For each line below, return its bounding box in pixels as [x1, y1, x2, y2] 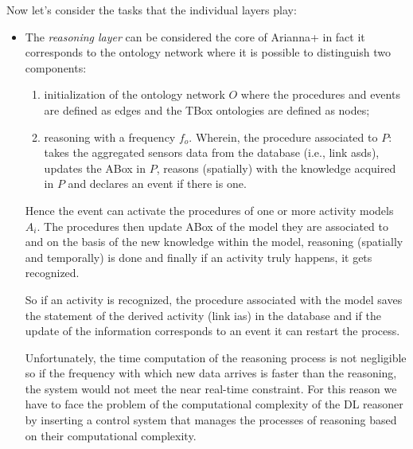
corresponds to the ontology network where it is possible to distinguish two [25, 44, 391, 61]
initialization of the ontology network [44, 86, 225, 103]
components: [25, 59, 87, 76]
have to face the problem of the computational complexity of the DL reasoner [25, 396, 403, 412]
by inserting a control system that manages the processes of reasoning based [25, 412, 397, 428]
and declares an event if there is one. [68, 175, 247, 192]
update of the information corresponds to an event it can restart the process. [25, 322, 400, 339]
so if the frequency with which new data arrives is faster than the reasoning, [25, 365, 397, 381]
